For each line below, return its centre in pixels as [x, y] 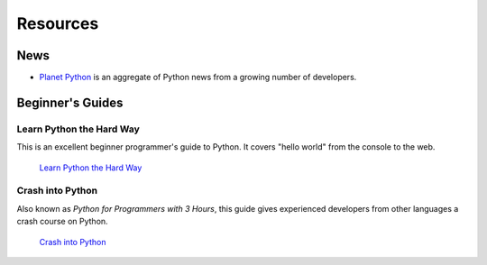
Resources [58, 23]
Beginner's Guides [70, 102]
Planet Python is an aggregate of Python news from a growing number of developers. [198, 78]
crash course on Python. [62, 222]
